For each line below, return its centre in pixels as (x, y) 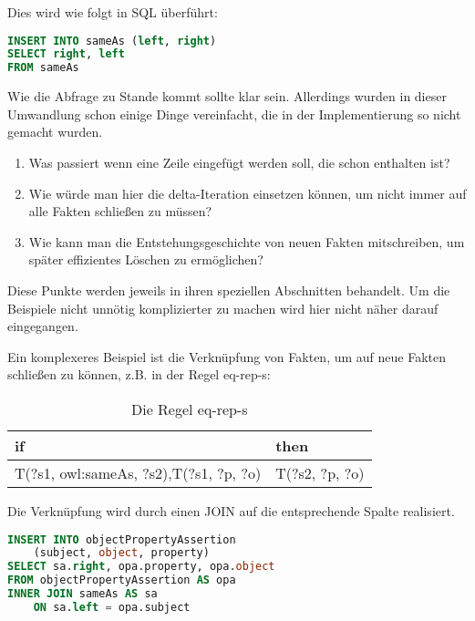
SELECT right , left (66, 54)
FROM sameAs (43, 68)
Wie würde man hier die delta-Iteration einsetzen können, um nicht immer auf (248, 193)
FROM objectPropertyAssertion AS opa (122, 580)
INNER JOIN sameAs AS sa (83, 594)
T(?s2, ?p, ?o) (320, 472)
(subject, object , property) (121, 553)
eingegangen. (43, 326)
